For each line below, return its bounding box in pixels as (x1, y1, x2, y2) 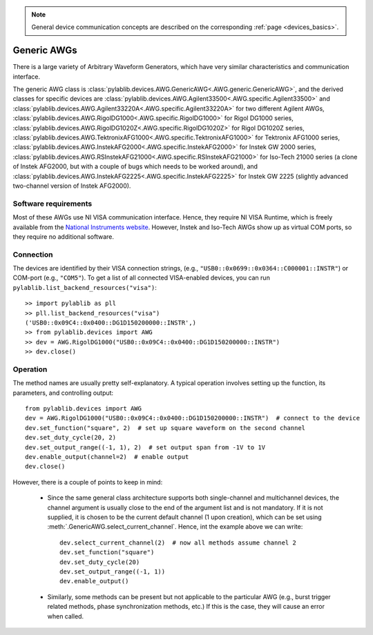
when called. (47, 612, 84, 621)
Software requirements (12, 199, 93, 208)
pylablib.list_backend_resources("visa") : (12, 283, 157, 291)
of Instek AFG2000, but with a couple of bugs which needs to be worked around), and (12, 162, 258, 170)
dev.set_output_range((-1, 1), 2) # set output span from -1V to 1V (25, 443, 266, 451)
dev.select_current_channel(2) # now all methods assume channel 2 (59, 538, 296, 547)
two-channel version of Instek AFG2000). (12, 182, 131, 190)
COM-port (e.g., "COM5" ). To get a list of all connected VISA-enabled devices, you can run (12, 273, 271, 282)
